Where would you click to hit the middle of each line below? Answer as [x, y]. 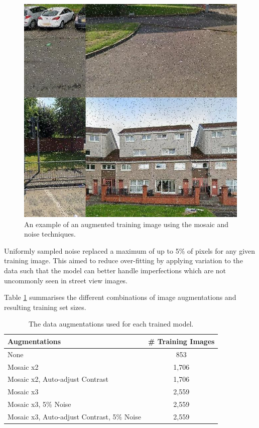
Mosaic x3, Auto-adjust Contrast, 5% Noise [74, 416]
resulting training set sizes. [45, 307]
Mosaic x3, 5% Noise [39, 404]
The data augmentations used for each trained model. [111, 324]
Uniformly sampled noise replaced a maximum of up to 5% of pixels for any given [130, 250]
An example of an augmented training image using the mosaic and [126, 224]
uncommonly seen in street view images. [66, 280]
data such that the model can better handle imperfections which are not [115, 270]
